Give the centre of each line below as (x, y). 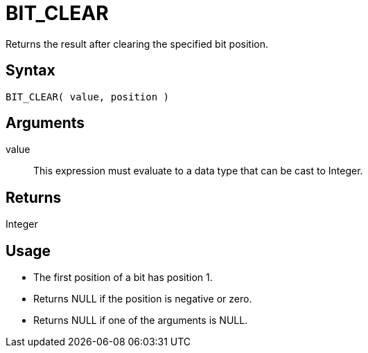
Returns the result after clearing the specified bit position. (137, 44)
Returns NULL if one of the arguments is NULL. (141, 320)
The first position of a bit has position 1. (123, 278)
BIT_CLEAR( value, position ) (88, 97)
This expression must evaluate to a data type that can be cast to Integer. (198, 171)
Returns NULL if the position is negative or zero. (143, 299)
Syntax (30, 71)
